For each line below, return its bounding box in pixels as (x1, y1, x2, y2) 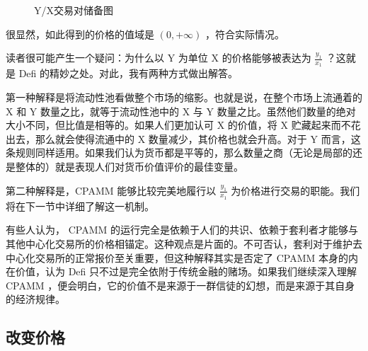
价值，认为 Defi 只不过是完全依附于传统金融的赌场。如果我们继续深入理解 (15, 264, 357, 279)
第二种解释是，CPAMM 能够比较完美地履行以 (6, 183, 217, 197)
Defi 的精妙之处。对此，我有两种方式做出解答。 (18, 66, 238, 81)
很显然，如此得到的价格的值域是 (6, 26, 154, 41)
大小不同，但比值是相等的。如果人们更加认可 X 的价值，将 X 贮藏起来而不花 (6, 117, 361, 132)
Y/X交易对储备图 (34, 3, 113, 17)
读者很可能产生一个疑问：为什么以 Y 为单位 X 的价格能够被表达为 (6, 50, 311, 65)
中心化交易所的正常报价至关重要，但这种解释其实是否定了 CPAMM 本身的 (6, 250, 348, 265)
